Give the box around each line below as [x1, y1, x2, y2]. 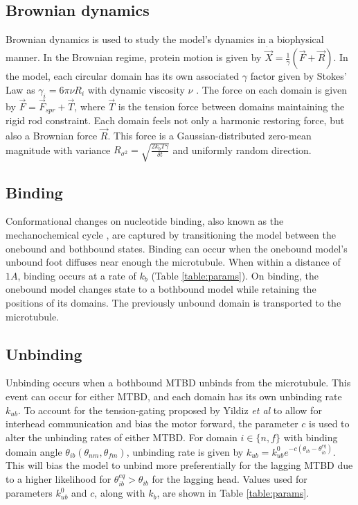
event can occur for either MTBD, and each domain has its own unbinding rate [6, 389, 342, 403]
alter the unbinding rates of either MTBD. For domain [6, 429, 238, 444]
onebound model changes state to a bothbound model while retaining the [6, 282, 316, 296]
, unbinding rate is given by [126, 444, 244, 459]
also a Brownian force [6, 128, 98, 143]
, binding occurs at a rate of [17, 268, 136, 282]
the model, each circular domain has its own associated [6, 69, 240, 83]
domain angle [6, 444, 62, 459]
